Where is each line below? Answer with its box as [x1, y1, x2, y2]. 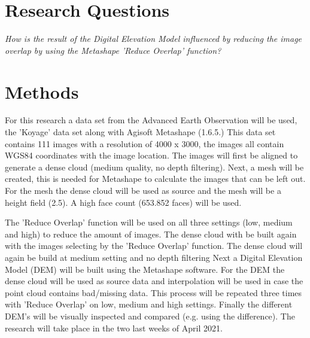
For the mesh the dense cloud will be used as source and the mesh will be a [5, 184, 281, 196]
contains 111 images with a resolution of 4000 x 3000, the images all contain [5, 137, 284, 150]
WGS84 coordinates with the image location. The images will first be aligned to [5, 149, 298, 162]
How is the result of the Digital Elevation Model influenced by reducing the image [5, 32, 302, 45]
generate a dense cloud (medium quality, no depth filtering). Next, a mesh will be [5, 160, 304, 173]
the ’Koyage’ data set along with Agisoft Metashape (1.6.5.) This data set [5, 126, 276, 138]
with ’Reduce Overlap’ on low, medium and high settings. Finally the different [5, 298, 293, 310]
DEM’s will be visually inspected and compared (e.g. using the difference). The [5, 309, 295, 322]
